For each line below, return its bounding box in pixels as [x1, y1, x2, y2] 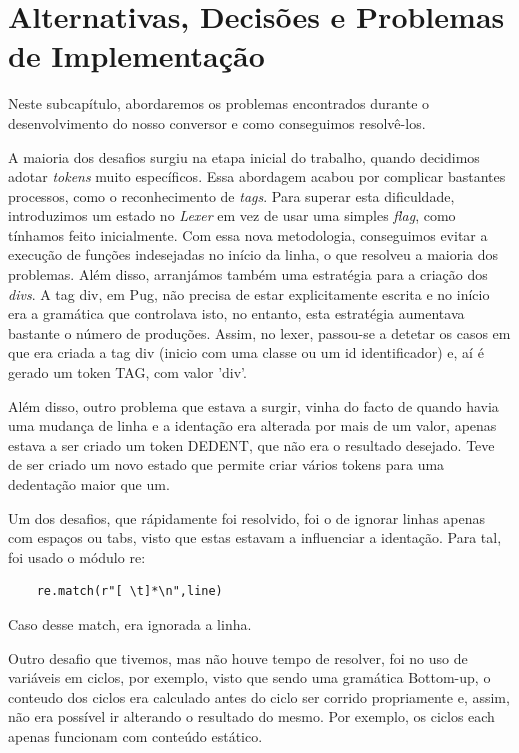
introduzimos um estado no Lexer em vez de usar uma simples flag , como [8, 205, 456, 226]
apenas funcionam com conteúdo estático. [8, 725, 263, 746]
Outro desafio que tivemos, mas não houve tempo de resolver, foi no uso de [8, 647, 468, 668]
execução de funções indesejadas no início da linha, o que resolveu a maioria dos [8, 244, 499, 265]
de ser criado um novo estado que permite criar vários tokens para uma [8, 454, 445, 475]
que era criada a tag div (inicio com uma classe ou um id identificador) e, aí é [8, 342, 484, 363]
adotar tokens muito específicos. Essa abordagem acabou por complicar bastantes [8, 166, 506, 187]
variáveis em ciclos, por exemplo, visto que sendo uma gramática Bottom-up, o [8, 667, 491, 688]
